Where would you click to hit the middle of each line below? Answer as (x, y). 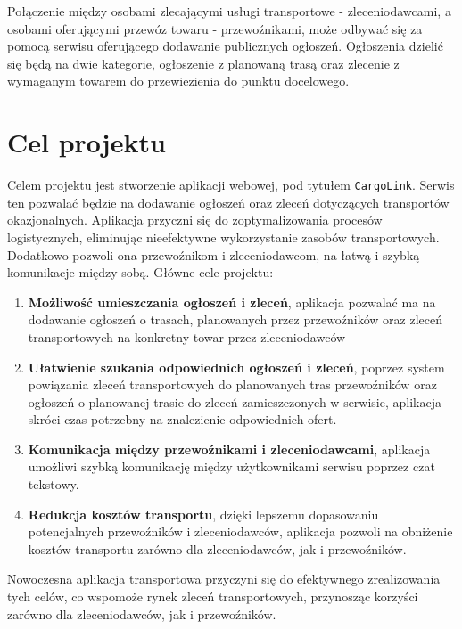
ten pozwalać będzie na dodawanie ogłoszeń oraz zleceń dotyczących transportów (228, 202)
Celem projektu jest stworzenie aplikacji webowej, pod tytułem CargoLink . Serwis (231, 185)
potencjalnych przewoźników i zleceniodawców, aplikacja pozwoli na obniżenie (240, 531)
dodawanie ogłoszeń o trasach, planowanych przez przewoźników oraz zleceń (235, 319)
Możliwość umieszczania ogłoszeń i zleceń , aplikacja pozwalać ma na (232, 302)
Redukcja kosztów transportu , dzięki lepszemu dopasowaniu (203, 514)
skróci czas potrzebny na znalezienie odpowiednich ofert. (182, 419)
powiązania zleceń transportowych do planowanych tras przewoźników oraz (232, 384)
